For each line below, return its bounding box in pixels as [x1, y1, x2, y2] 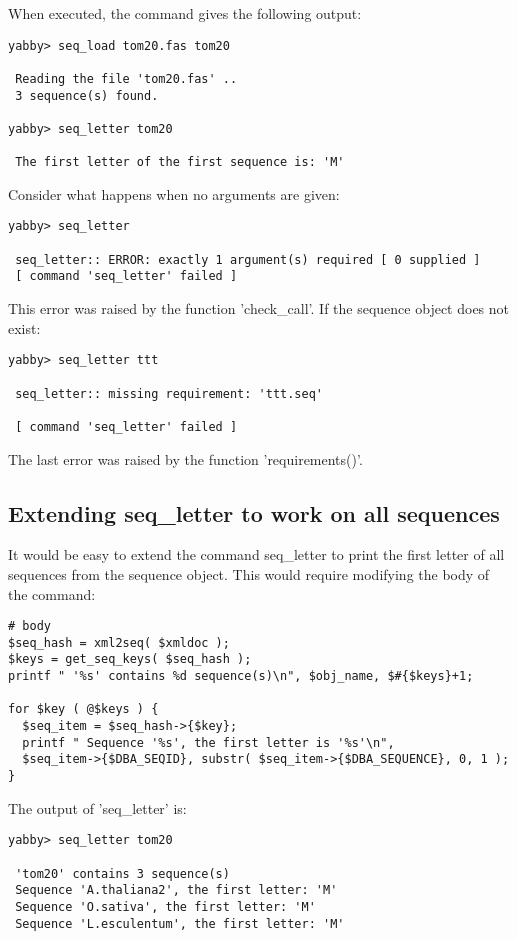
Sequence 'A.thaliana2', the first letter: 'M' [15, 883, 338, 898]
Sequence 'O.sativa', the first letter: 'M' [15, 899, 316, 914]
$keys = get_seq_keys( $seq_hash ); [8, 652, 252, 667]
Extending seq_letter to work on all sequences [8, 497, 500, 528]
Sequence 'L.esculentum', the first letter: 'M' [15, 916, 345, 931]
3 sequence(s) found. [15, 88, 159, 103]
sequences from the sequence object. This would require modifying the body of [8, 563, 490, 584]
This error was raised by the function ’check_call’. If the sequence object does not [8, 298, 510, 319]
